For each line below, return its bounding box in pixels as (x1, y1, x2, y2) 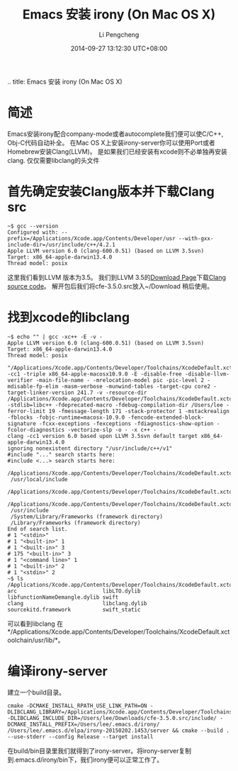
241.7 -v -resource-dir (76, 389, 147, 396)
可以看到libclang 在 (7, 619, 64, 628)
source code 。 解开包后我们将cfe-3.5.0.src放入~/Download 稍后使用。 (7, 281, 214, 291)
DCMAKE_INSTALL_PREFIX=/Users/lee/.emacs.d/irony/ (7, 721, 160, 728)
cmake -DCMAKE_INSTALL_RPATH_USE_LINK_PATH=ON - (7, 702, 154, 709)
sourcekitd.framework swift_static (7, 606, 141, 613)
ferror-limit (7, 407, 46, 415)
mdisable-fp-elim (7, 383, 59, 390)
